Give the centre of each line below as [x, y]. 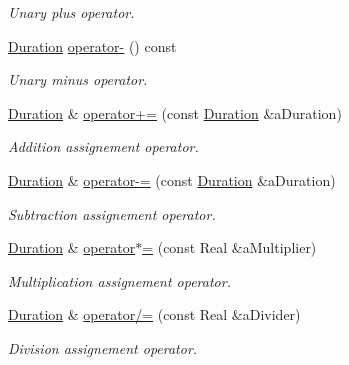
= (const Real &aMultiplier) [229, 247]
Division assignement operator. [103, 347]
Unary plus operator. [71, 12]
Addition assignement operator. [103, 146]
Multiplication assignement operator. [119, 280]
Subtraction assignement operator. [112, 213]
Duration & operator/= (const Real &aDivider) [154, 314]
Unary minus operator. [78, 79]
